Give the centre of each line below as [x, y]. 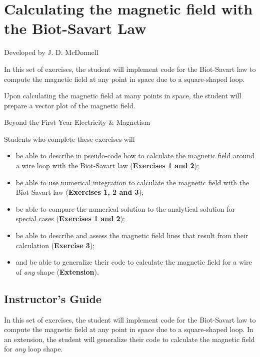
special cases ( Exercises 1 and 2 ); [70, 218]
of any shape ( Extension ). [57, 271]
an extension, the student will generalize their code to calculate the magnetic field [129, 339]
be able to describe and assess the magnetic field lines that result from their [132, 235]
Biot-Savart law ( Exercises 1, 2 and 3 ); [79, 192]
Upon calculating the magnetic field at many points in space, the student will [123, 96]
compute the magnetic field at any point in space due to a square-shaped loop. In [129, 329]
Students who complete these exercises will [69, 139]
